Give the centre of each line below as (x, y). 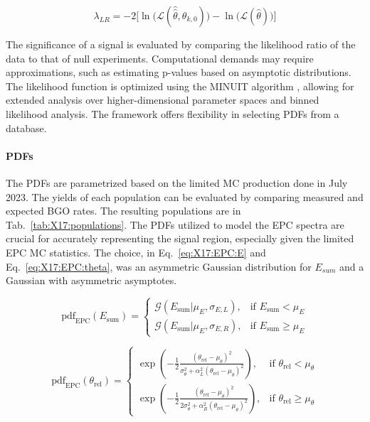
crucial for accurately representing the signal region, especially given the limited (180, 238)
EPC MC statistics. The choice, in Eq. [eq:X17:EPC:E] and (136, 252)
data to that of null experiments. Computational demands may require (160, 58)
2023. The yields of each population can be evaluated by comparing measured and (185, 196)
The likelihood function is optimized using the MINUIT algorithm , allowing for (180, 86)
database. (26, 128)
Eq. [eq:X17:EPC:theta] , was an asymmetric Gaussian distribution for (159, 266)
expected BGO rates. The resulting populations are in (123, 211)
